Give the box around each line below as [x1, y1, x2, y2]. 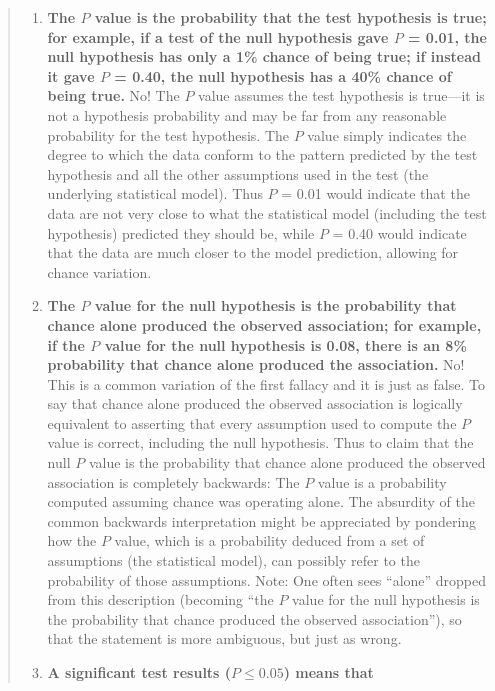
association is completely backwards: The [47, 471, 300, 492]
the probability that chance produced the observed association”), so [47, 608, 462, 629]
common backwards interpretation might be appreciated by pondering [47, 510, 477, 531]
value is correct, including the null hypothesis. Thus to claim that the [47, 432, 474, 453]
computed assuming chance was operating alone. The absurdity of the [47, 491, 475, 512]
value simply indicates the [307, 124, 467, 145]
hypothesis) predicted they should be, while [47, 222, 315, 243]
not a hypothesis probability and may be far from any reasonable [47, 104, 447, 125]
